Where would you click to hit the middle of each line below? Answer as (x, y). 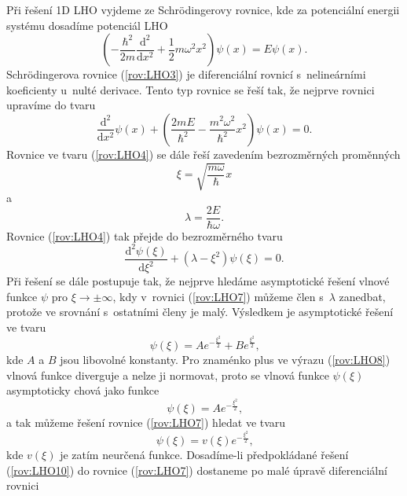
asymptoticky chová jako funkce (83, 390)
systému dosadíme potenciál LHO (87, 25)
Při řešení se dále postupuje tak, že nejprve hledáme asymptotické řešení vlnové (198, 281)
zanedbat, (362, 296)
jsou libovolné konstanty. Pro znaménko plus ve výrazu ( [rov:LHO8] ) (225, 359)
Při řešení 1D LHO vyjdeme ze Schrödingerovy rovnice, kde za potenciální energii (203, 9)
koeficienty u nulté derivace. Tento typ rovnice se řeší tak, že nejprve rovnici (191, 89)
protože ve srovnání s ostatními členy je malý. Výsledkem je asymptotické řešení (200, 312)
